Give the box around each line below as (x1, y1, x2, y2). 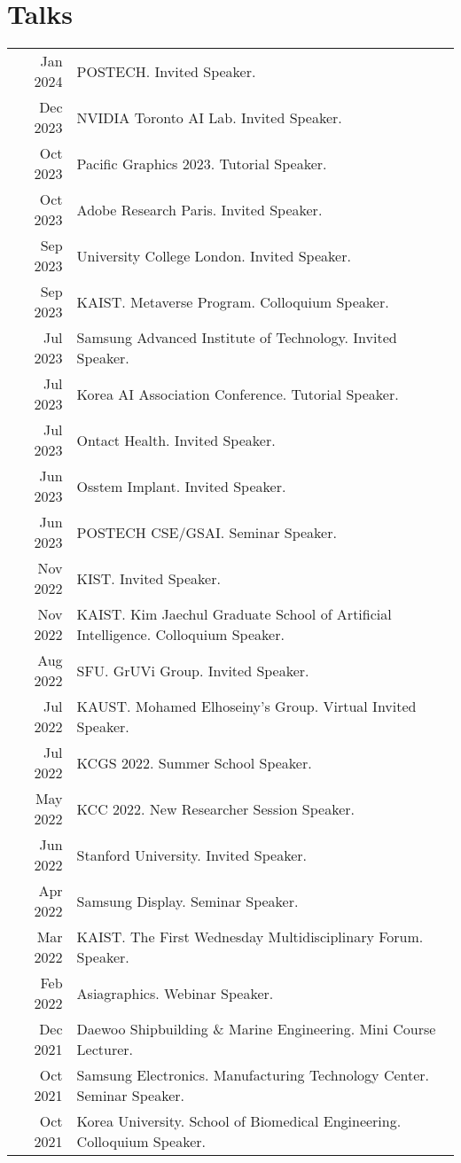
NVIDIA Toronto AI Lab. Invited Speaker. (76, 106, 342, 128)
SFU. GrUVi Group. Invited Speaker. (76, 660, 309, 681)
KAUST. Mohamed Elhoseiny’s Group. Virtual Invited (76, 696, 417, 717)
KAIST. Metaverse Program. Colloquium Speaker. (76, 291, 389, 312)
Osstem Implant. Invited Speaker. (76, 475, 286, 496)
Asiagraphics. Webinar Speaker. (76, 982, 274, 1003)
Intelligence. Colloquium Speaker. (76, 624, 285, 645)
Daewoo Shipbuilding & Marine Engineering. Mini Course (76, 1019, 436, 1040)
